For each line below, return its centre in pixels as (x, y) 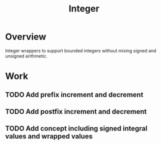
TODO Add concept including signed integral (76, 129)
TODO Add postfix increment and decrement (76, 111)
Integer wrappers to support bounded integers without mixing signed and (81, 50)
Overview (26, 37)
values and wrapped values (49, 136)
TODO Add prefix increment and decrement (74, 95)
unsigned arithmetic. (26, 56)
